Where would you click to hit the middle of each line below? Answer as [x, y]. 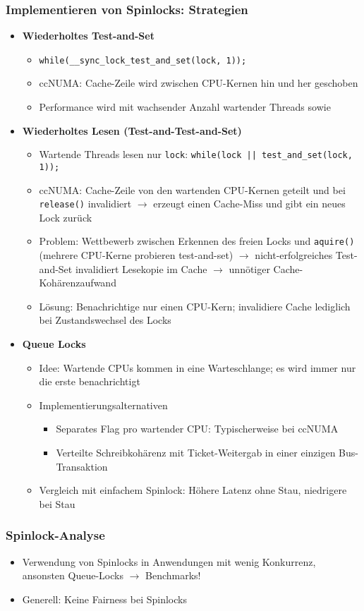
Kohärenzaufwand [78, 283]
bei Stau [57, 503]
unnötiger [249, 268]
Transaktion [82, 466]
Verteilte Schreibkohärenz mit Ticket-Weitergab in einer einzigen [196, 452]
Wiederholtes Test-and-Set [88, 36]
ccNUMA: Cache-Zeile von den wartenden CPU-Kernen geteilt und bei [192, 189]
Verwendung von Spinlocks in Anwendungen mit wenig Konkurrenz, [169, 561]
